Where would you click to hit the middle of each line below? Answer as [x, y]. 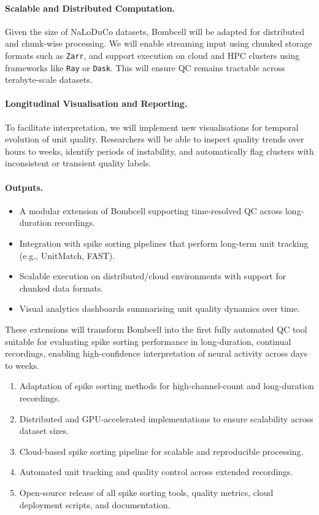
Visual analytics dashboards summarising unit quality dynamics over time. [159, 308]
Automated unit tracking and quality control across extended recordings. [156, 472]
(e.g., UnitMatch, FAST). [67, 255]
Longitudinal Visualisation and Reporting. [96, 103]
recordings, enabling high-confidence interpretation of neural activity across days [156, 353]
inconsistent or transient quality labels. [78, 163]
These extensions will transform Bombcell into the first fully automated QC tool [156, 329]
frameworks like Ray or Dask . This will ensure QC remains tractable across [145, 67]
